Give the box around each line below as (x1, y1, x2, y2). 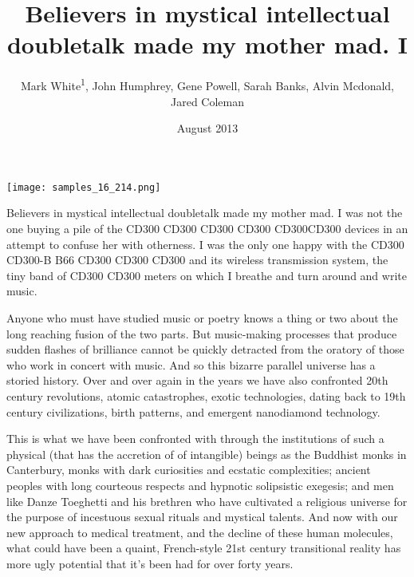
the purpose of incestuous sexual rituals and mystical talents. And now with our (6, 508, 398, 525)
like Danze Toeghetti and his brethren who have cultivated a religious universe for (6, 492, 408, 509)
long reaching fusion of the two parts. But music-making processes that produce (6, 325, 397, 342)
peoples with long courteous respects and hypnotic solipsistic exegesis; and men (6, 476, 394, 493)
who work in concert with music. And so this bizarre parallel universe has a (6, 356, 376, 373)
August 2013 (176, 120, 239, 136)
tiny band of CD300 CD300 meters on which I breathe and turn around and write (6, 267, 407, 283)
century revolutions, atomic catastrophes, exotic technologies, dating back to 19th (6, 387, 406, 404)
